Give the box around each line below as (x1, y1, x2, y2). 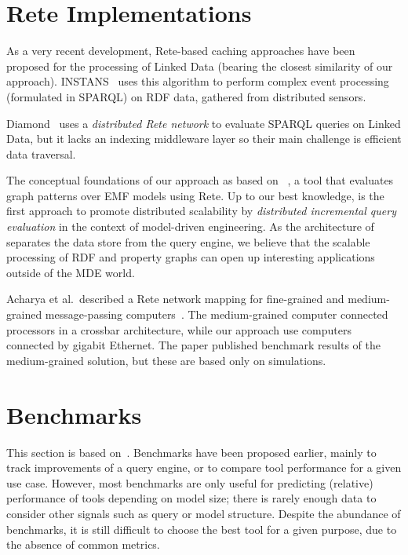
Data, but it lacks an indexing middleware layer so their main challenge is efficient (6, 130, 402, 147)
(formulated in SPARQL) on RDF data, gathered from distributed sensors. (6, 88, 366, 104)
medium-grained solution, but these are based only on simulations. (6, 352, 326, 368)
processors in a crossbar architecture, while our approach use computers (6, 321, 352, 338)
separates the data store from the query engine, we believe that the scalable (6, 233, 370, 250)
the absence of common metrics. (6, 536, 160, 553)
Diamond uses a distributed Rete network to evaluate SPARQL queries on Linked (6, 115, 401, 131)
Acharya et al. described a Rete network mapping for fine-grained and (6, 290, 344, 307)
